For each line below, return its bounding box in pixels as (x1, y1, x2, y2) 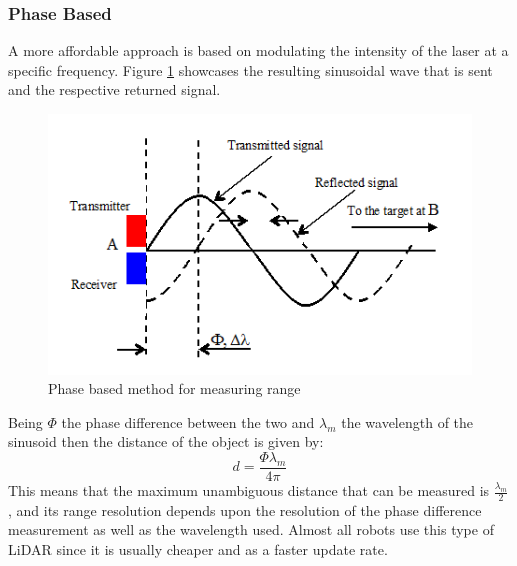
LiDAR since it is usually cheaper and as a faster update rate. (8, 539, 388, 560)
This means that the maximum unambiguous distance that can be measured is (8, 480, 490, 500)
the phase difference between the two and (61, 411, 315, 432)
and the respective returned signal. (8, 79, 221, 100)
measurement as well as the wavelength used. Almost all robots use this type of (8, 519, 494, 540)
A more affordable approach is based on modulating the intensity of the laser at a (8, 40, 509, 61)
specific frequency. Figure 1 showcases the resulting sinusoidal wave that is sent (8, 59, 493, 80)
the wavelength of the (341, 411, 474, 432)
